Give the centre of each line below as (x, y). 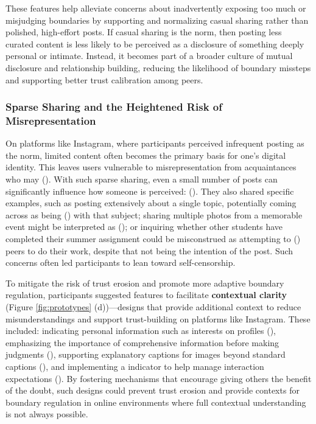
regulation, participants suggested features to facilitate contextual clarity (146, 295)
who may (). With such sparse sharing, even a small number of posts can (142, 179)
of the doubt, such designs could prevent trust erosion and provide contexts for (153, 390)
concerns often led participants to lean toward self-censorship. (121, 262)
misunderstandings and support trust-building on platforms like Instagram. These (158, 318)
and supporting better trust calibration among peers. (104, 79)
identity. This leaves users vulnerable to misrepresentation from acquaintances (151, 167)
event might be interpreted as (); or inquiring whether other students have (144, 227)
